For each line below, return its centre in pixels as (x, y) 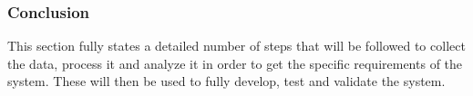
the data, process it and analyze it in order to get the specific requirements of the (235, 63)
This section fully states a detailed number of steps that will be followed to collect (236, 46)
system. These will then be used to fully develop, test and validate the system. (226, 81)
